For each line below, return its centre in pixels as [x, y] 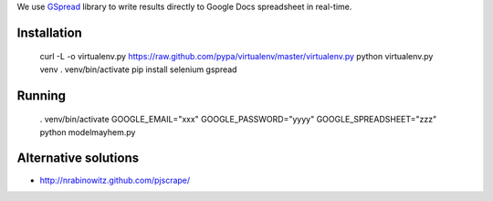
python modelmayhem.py [88, 132]
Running [42, 95]
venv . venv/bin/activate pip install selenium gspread [138, 69]
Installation [49, 32]
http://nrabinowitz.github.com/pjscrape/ [115, 180]
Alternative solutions [78, 159]
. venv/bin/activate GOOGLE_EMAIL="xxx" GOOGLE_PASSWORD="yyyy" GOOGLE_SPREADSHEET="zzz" [238, 120]
